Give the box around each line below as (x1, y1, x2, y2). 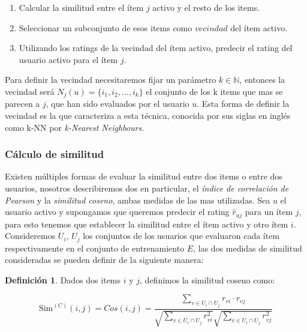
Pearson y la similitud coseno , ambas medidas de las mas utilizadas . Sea (5, 193, 270, 206)
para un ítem (245, 205, 293, 218)
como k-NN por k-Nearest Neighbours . (5, 121, 145, 133)
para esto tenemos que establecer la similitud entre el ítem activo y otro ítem (5, 217, 288, 230)
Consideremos (5, 229, 56, 242)
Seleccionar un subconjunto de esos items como (19, 21, 192, 34)
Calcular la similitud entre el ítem (19, 1, 144, 13)
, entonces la (239, 73, 285, 86)
